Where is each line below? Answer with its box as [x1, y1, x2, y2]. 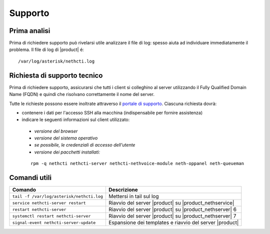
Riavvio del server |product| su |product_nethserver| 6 [108, 206, 237, 213]
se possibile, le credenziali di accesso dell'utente [34, 142, 135, 148]
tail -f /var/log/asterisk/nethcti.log [12, 193, 103, 199]
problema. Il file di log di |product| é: [9, 46, 84, 52]
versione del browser [34, 128, 78, 134]
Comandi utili [9, 173, 52, 182]
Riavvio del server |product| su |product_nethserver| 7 [108, 212, 236, 219]
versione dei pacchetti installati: [34, 149, 100, 155]
